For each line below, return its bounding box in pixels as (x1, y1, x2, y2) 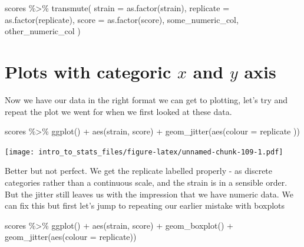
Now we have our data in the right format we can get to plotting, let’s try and (5, 93, 288, 106)
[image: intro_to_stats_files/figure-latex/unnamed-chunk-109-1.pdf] (5, 147, 283, 156)
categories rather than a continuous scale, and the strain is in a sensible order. (5, 176, 288, 188)
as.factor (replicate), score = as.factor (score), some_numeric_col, (5, 13, 239, 25)
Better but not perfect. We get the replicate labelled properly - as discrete (5, 164, 273, 177)
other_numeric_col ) (5, 25, 81, 37)
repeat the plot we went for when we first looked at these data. (5, 105, 232, 117)
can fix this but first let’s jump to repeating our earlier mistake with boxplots (5, 199, 285, 212)
